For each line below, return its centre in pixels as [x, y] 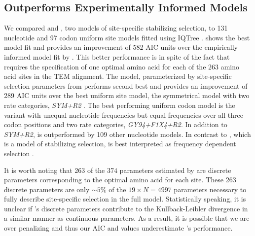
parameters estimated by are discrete [175, 170]
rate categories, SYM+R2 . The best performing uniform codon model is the [120, 105]
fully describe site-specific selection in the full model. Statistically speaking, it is [125, 199]
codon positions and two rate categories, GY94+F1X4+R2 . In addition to [116, 124]
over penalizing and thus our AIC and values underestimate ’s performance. [118, 228]
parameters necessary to [210, 189]
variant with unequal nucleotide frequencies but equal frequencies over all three [124, 115]
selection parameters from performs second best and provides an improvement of [126, 85]
